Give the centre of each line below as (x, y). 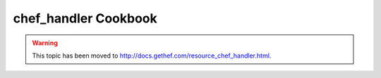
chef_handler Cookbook (85, 18)
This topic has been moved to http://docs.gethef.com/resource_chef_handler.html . (152, 56)
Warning (45, 43)
